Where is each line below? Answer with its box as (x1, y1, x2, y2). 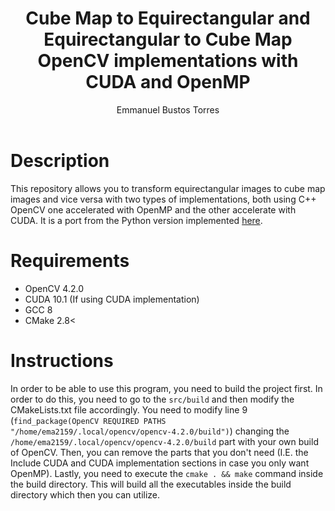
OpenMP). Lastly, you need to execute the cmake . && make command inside (10, 467, 324, 479)
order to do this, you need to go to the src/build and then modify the (10, 393, 295, 405)
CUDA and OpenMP (85, 71, 251, 94)
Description (10, 149, 110, 172)
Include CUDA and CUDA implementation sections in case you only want (10, 457, 310, 469)
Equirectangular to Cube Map (43, 28, 293, 51)
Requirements (10, 249, 130, 272)
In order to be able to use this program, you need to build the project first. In (10, 382, 323, 394)
